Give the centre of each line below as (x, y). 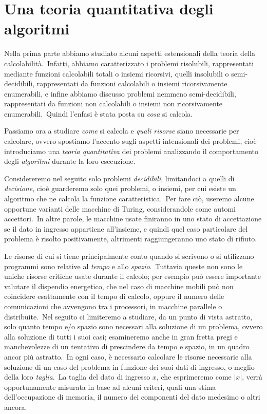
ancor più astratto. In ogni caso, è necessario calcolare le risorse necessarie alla (128, 356)
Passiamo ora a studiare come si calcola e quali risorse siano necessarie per (122, 131)
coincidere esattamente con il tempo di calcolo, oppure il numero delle (114, 296)
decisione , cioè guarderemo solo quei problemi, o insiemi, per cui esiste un (120, 188)
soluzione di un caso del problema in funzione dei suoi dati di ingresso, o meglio (129, 366)
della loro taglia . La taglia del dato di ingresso (77, 377)
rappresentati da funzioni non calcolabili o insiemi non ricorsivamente (113, 103)
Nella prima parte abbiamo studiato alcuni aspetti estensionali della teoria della (130, 53)
